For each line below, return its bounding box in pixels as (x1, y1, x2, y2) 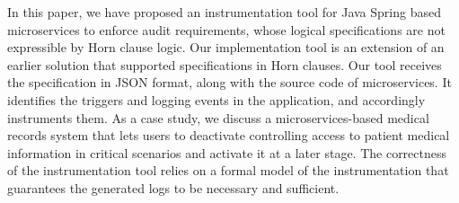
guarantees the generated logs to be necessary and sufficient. (7, 178, 340, 197)
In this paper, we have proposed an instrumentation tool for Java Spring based (7, 3, 441, 21)
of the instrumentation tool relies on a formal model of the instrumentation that (7, 161, 449, 180)
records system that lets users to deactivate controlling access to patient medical (7, 126, 450, 145)
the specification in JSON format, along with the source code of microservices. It (7, 73, 452, 92)
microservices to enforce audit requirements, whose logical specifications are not (7, 20, 446, 39)
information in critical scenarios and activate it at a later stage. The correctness (7, 143, 447, 162)
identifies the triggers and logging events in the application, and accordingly (7, 90, 426, 109)
